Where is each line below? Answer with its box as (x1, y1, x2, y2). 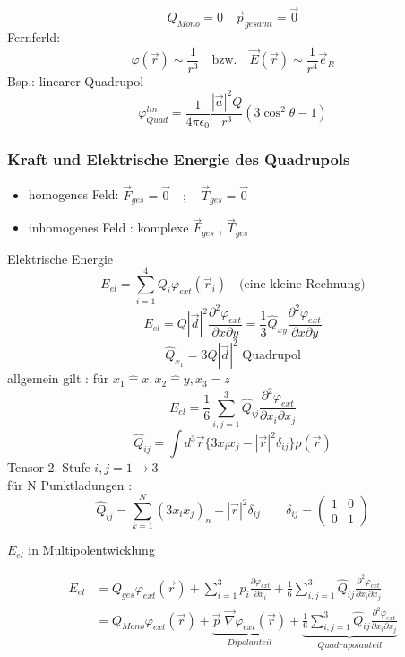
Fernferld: (7, 28, 61, 47)
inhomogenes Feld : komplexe (28, 218, 189, 237)
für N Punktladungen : (7, 475, 133, 494)
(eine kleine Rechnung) (239, 278, 366, 292)
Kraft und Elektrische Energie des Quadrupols (7, 148, 350, 171)
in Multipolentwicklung (28, 540, 155, 559)
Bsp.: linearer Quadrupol (7, 71, 144, 90)
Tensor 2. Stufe (7, 458, 90, 477)
